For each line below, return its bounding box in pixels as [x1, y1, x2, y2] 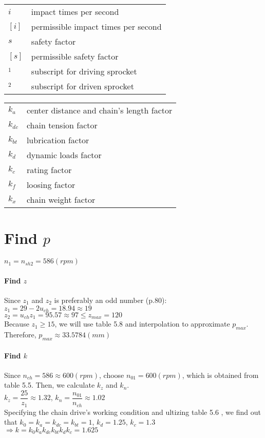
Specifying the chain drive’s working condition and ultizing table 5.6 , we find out [4, 406, 261, 417]
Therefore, [4, 329, 36, 340]
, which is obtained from [182, 369, 259, 380]
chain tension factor [26, 119, 98, 131]
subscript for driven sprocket [31, 80, 134, 92]
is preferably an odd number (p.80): [54, 294, 167, 305]
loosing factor [26, 179, 75, 191]
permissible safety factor [31, 50, 119, 62]
